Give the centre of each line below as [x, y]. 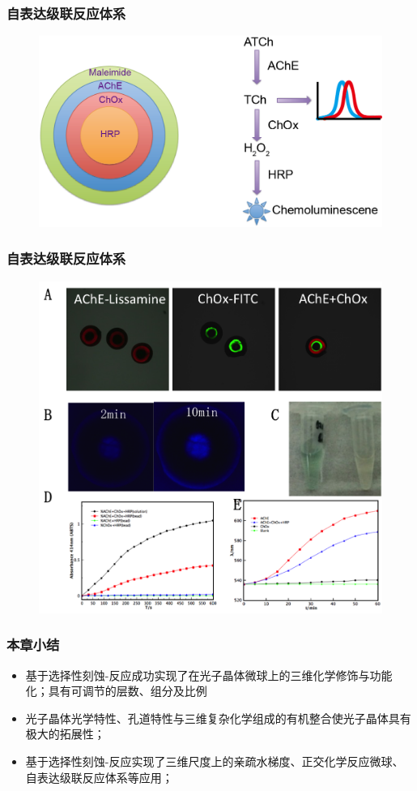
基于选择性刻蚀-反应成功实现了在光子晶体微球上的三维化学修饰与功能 [209, 675]
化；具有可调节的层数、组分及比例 [116, 691]
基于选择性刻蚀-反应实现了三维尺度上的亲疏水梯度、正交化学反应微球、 [215, 761]
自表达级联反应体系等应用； [99, 777]
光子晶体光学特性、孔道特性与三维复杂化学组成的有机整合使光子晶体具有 [218, 718]
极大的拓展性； [65, 734]
